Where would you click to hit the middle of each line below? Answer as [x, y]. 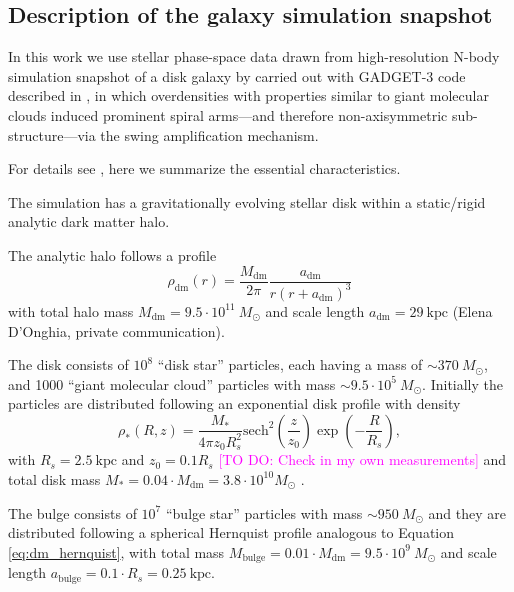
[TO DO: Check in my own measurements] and [362, 459]
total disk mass [54, 478]
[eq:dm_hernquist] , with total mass [116, 551]
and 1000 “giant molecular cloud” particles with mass [172, 383]
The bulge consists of [72, 512]
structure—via [52, 134]
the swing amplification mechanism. [209, 134]
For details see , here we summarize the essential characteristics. [204, 168]
